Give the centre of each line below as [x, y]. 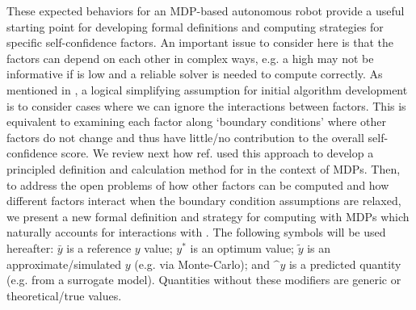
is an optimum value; [242, 247]
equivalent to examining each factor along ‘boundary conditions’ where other [197, 121]
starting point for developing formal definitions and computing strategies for [195, 26]
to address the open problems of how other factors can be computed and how [198, 184]
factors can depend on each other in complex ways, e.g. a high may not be [190, 58]
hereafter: [30, 247]
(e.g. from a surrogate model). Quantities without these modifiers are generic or [204, 280]
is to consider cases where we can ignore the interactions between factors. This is [206, 105]
